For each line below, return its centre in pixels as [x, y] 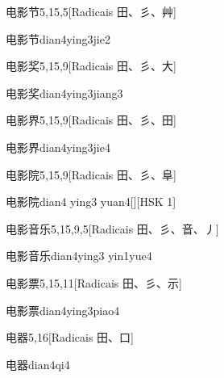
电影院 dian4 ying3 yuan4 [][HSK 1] [91, 202]
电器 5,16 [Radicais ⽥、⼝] [70, 337]
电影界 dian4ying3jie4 [58, 147]
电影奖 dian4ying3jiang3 [64, 92]
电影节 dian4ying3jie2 [58, 38]
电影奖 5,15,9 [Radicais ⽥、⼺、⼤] [91, 66]
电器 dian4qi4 [38, 364]
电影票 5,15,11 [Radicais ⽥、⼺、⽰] [94, 282]
